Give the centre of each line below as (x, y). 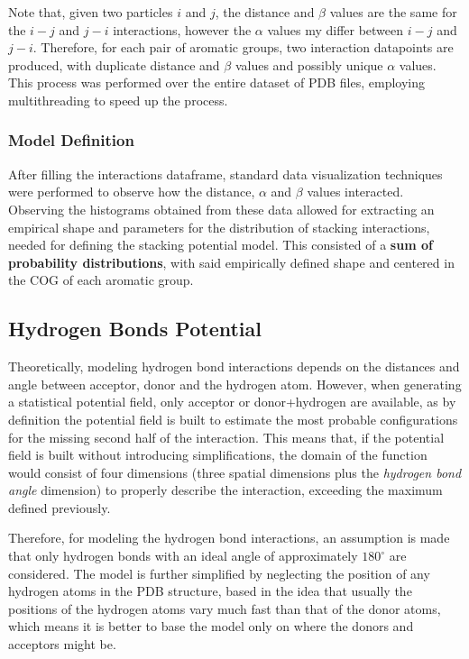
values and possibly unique (309, 64)
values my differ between (336, 29)
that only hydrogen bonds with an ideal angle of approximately (183, 556)
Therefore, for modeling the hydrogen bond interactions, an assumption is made (229, 538)
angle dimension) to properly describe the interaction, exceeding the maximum (225, 490)
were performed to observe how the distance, (132, 192)
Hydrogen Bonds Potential (135, 329)
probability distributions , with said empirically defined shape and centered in (231, 262)
